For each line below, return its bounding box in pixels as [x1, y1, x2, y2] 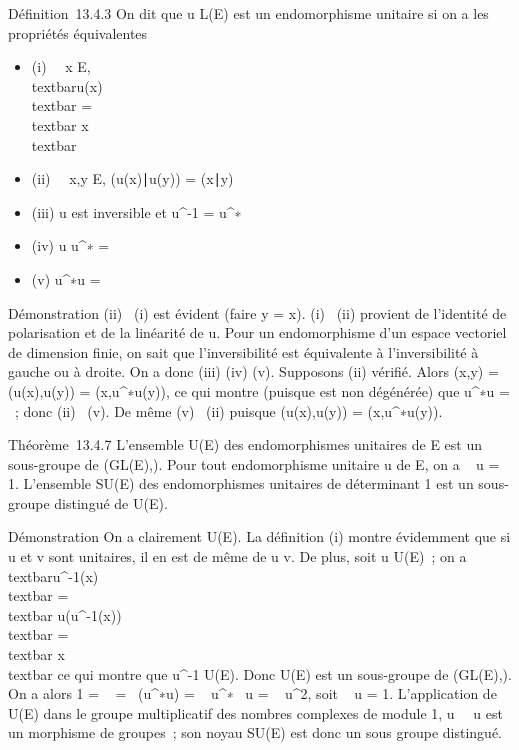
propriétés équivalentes [8, 22, 148, 43]
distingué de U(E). [54, 492, 168, 513]
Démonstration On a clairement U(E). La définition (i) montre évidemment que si [8, 526, 511, 547]
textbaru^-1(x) [8, 565, 99, 586]
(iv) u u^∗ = [31, 235, 110, 256]
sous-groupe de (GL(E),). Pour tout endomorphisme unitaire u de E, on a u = [8, 453, 500, 474]
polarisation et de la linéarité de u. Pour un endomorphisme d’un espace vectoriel [8, 322, 507, 343]
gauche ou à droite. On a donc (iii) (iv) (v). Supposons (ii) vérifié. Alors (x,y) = [8, 361, 499, 382]
